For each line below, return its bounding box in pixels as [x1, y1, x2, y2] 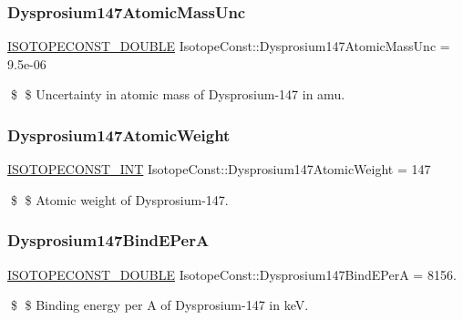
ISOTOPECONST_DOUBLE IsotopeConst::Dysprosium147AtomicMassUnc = [7, 36, 450, 56]
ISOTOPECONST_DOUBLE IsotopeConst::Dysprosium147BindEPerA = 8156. [7, 264, 457, 284]
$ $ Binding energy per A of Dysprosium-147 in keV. [10, 295, 309, 315]
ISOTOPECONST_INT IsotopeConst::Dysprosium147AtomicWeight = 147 [7, 160, 431, 179]
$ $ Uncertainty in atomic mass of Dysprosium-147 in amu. [10, 85, 345, 104]
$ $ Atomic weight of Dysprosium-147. [10, 190, 229, 209]
